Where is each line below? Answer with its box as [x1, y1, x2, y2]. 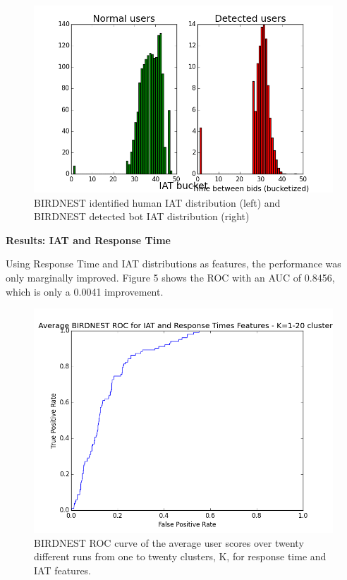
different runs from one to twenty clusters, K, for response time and [34, 549, 327, 564]
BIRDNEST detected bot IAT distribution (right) [34, 209, 250, 224]
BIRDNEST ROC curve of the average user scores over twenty [34, 535, 304, 550]
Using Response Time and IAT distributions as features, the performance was [6, 256, 341, 271]
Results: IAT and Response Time [6, 232, 171, 247]
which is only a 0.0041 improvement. [6, 284, 164, 298]
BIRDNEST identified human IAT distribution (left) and [34, 195, 281, 210]
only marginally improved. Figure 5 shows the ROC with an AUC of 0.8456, [6, 270, 335, 284]
